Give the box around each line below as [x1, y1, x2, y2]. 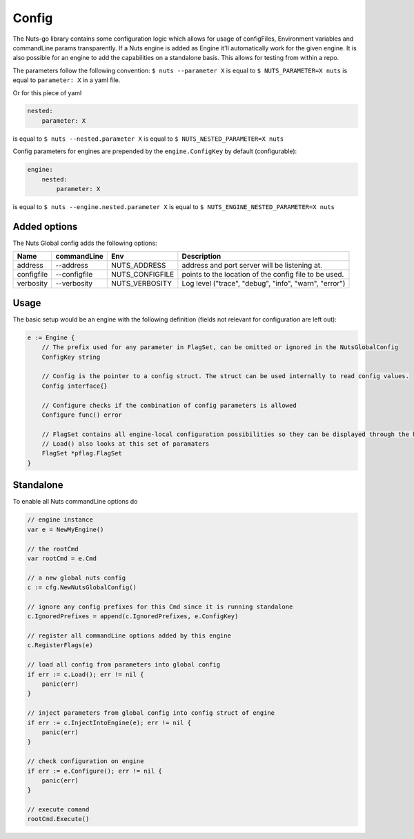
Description [181, 252, 221, 261]
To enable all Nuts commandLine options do [12, 497, 138, 506]
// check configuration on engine [27, 758, 144, 765]
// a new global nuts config [27, 573, 126, 582]
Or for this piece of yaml [12, 88, 82, 97]
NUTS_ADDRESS [111, 261, 166, 270]
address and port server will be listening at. [181, 261, 322, 270]
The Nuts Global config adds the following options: [12, 239, 157, 247]
